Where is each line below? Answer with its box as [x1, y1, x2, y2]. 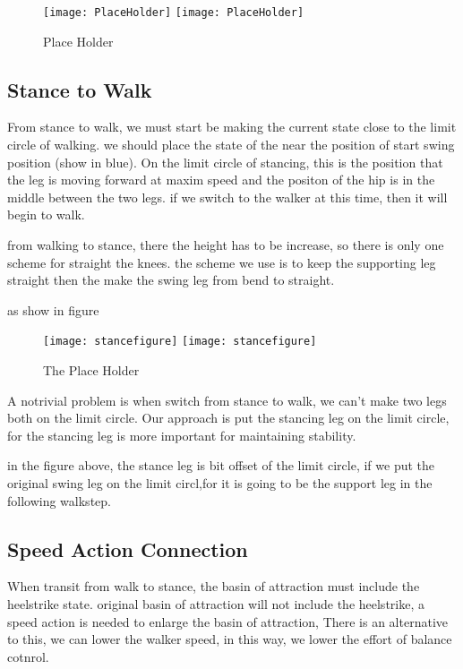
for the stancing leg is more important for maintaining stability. [7, 425, 356, 444]
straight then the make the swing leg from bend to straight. [7, 270, 335, 289]
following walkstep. [7, 491, 111, 510]
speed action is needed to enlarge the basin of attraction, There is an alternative [7, 612, 448, 630]
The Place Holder [43, 361, 140, 380]
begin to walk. [7, 205, 85, 224]
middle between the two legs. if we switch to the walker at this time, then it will [7, 187, 448, 206]
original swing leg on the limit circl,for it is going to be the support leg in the [7, 474, 433, 493]
